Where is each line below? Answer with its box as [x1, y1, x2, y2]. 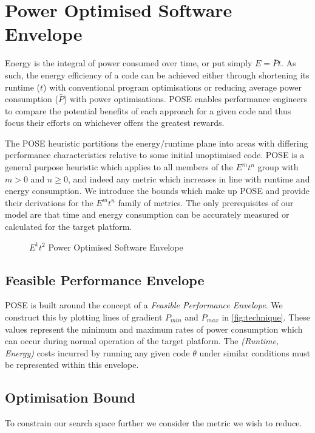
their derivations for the [5, 196, 93, 209]
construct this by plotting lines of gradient [5, 311, 163, 324]
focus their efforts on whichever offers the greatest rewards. [5, 116, 225, 129]
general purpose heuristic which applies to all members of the [5, 161, 233, 173]
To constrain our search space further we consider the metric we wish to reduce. [5, 417, 302, 429]
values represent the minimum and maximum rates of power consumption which [5, 322, 303, 335]
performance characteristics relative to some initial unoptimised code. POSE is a [5, 148, 305, 161]
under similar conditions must [199, 346, 311, 359]
